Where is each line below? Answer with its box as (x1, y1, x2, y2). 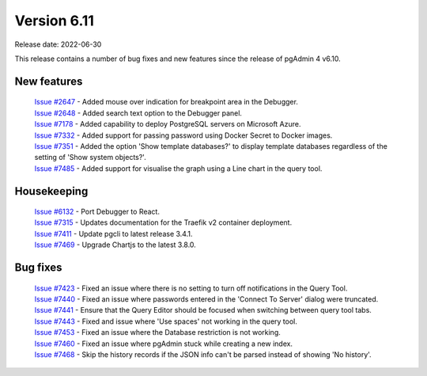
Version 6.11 (14, 12, 95, 29)
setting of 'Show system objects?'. (34, 153, 146, 162)
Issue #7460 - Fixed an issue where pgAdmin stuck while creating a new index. (34, 339, 293, 348)
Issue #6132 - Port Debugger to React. (34, 207, 160, 217)
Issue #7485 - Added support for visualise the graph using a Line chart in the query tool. (34, 163, 323, 173)
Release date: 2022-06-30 (14, 40, 102, 49)
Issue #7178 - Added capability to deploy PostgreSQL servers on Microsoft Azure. (34, 120, 301, 129)
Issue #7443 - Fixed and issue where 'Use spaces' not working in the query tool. (34, 317, 298, 326)
